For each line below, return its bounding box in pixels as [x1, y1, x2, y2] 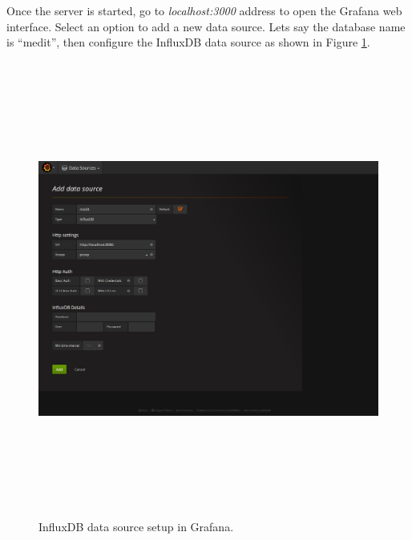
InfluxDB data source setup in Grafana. [38, 518, 234, 535]
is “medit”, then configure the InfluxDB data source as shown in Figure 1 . [6, 34, 370, 50]
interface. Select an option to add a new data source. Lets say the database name [6, 18, 406, 34]
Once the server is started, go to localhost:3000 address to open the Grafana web [6, 2, 402, 18]
